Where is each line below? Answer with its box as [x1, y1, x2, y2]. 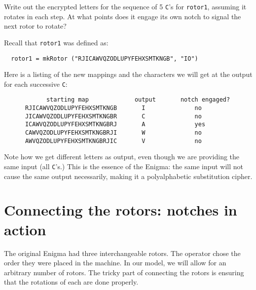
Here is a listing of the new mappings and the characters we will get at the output [4, 69, 253, 79]
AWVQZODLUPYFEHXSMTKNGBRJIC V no [25, 137, 202, 145]
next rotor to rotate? [4, 21, 67, 31]
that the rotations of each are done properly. [4, 277, 139, 287]
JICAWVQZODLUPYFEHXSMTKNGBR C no [25, 112, 202, 120]
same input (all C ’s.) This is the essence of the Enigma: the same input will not [4, 161, 244, 171]
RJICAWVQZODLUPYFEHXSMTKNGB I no [25, 105, 202, 112]
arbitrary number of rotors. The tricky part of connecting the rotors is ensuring [4, 267, 244, 277]
